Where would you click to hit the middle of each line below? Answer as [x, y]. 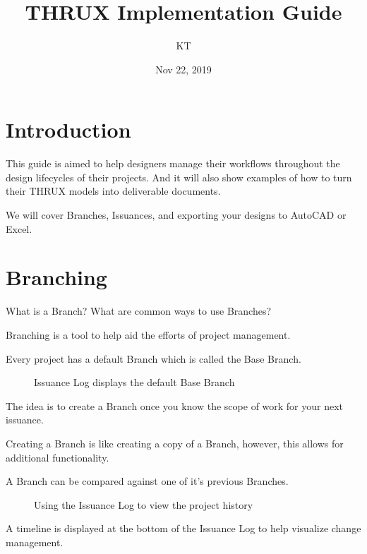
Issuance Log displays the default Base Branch [134, 382]
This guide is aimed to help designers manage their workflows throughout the [173, 163]
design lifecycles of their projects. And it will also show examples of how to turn [179, 177]
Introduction [68, 130]
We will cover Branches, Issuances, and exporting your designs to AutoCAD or [176, 215]
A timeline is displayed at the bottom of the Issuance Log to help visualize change [183, 528]
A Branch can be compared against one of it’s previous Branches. [147, 481]
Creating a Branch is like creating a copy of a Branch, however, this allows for [175, 443]
